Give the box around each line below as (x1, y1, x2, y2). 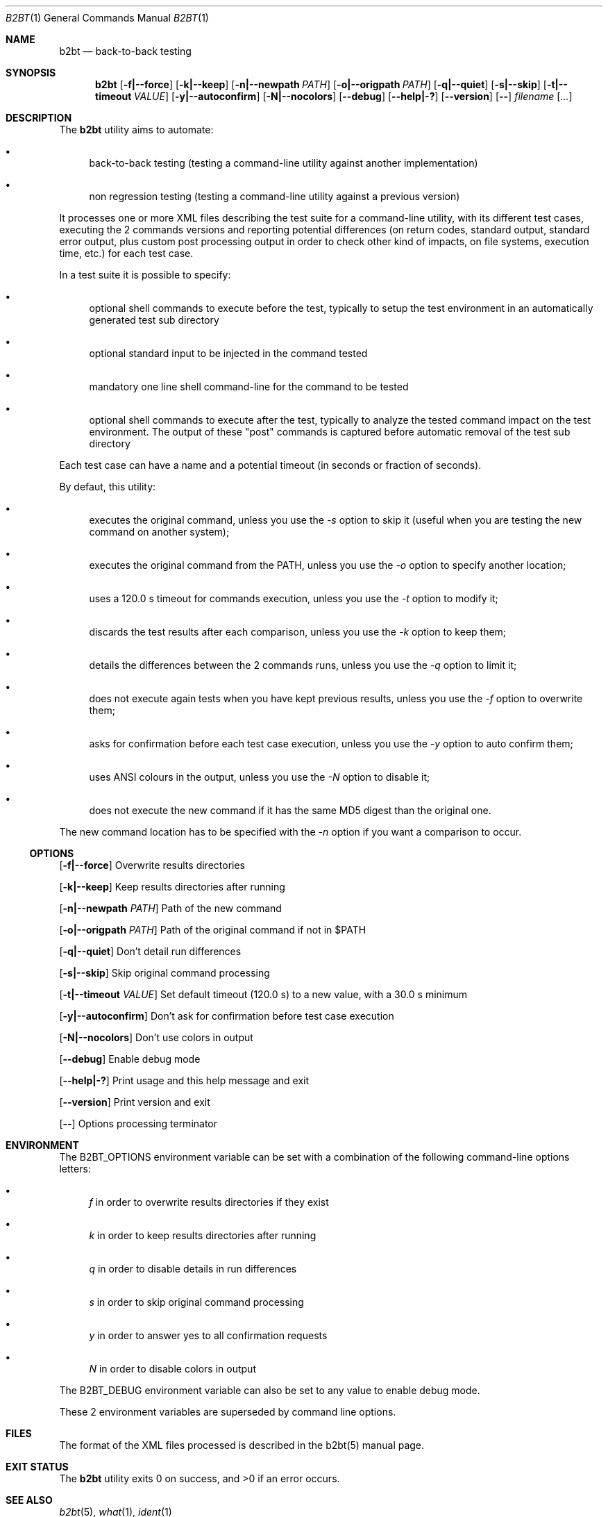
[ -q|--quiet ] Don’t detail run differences (59, 945, 242, 957)
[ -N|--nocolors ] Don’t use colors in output (59, 1031, 253, 1043)
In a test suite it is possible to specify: (59, 269, 231, 281)
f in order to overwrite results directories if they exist (89, 1196, 329, 1208)
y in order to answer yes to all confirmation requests (89, 1329, 328, 1341)
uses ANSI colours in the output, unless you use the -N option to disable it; (89, 771, 430, 783)
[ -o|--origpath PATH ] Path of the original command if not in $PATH (59, 924, 366, 936)
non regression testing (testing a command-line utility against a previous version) (89, 190, 460, 202)
